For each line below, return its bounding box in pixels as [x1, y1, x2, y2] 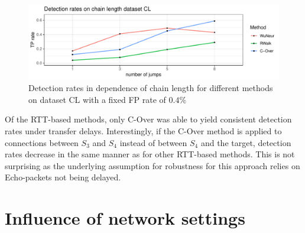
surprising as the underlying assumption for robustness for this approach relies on [5, 159, 300, 171]
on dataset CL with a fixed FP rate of [28, 93, 166, 105]
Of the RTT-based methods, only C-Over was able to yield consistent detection [5, 113, 292, 125]
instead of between [119, 136, 187, 148]
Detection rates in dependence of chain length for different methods [28, 82, 273, 94]
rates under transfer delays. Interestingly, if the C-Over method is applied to [5, 125, 282, 137]
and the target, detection [200, 136, 291, 148]
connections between [5, 136, 79, 148]
